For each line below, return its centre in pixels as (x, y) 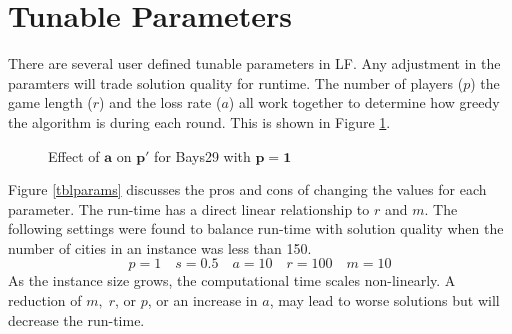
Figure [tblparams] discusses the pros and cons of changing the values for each (247, 189)
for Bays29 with (202, 155)
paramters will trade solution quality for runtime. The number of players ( (236, 82)
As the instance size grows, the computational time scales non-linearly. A (232, 280)
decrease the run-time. (76, 319)
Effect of (74, 155)
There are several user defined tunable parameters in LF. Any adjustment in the (254, 63)
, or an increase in (202, 300)
